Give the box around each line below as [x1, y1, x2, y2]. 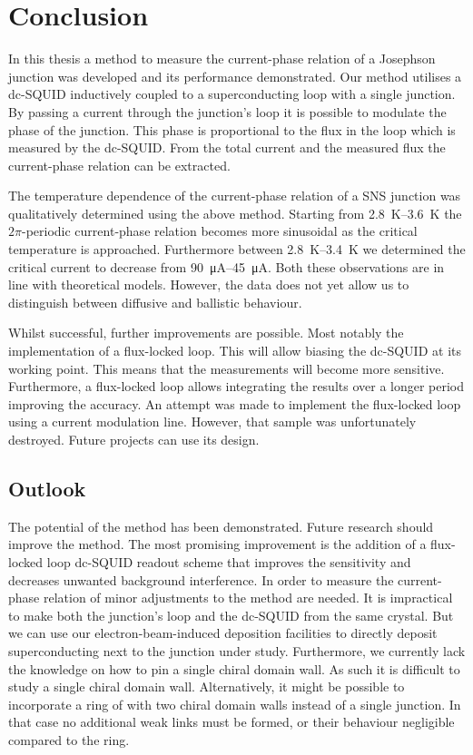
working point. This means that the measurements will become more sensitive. [8, 358, 445, 377]
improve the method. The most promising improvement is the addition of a [8, 534, 427, 554]
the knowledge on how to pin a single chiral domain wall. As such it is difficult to [8, 659, 460, 678]
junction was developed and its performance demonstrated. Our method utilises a [8, 66, 462, 85]
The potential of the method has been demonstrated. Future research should [8, 516, 434, 535]
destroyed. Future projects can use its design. [8, 430, 260, 448]
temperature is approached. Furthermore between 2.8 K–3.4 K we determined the [8, 240, 466, 259]
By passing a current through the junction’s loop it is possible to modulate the [8, 102, 447, 121]
